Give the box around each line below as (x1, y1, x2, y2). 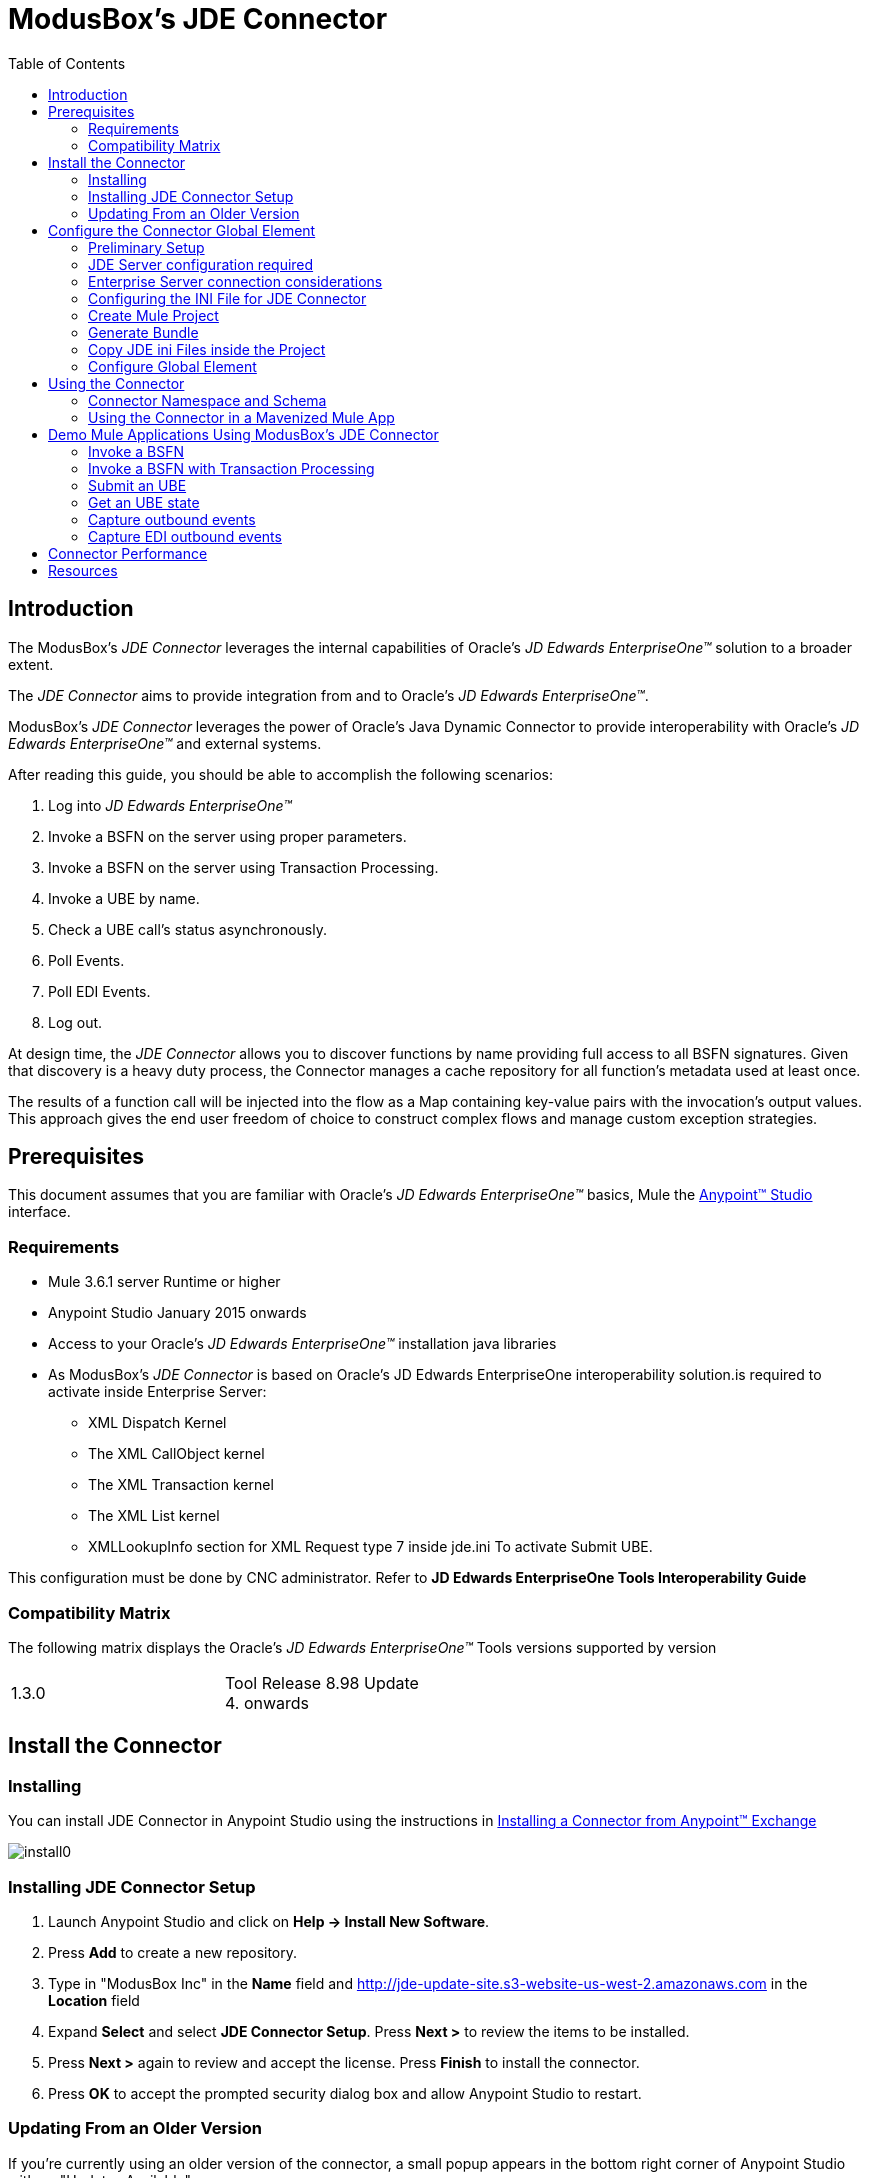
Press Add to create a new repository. (48, 1943, 298, 1961)
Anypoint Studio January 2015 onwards (48, 1304, 307, 1322)
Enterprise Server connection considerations (88, 272, 383, 290)
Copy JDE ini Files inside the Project (88, 340, 326, 358)
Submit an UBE (88, 476, 187, 494)
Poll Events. (48, 951, 125, 969)
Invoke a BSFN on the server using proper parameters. (48, 827, 407, 845)
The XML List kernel (88, 1507, 220, 1525)
